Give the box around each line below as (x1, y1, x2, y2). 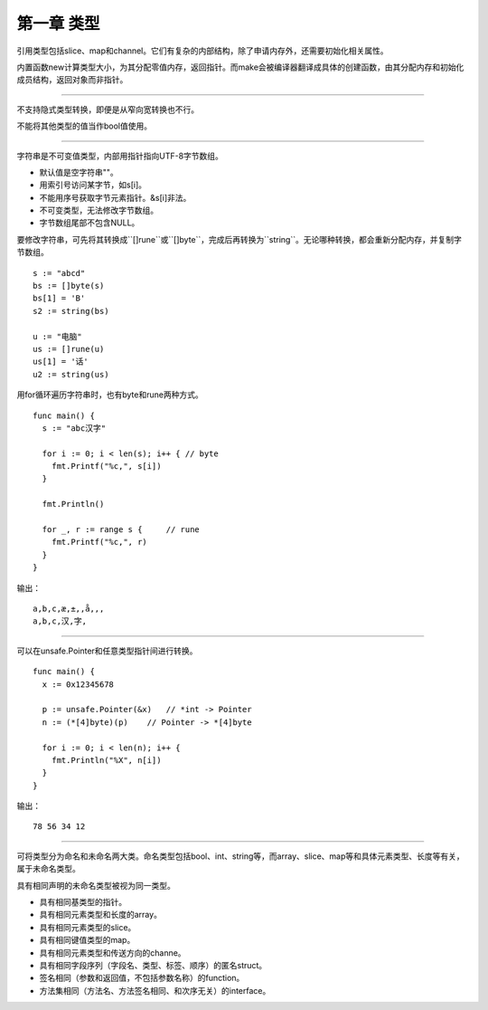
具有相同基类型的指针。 (39, 897, 127, 908)
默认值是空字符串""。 (39, 167, 119, 177)
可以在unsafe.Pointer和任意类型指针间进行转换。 (16, 645, 198, 656)
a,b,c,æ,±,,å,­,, (33, 604, 105, 614)
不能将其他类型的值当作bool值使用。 (16, 120, 153, 131)
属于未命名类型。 (16, 863, 80, 874)
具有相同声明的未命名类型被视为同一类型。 (16, 880, 175, 891)
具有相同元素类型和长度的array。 (39, 910, 163, 920)
